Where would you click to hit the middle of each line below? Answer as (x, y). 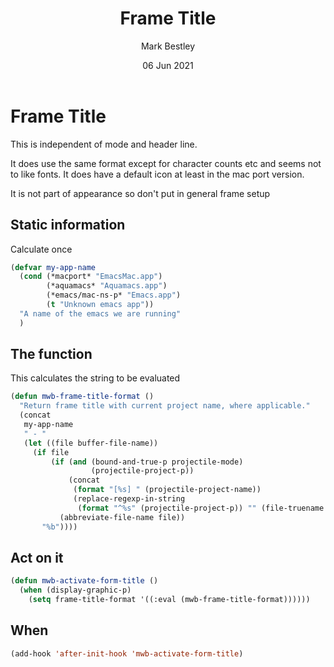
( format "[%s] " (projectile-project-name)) (167, 490)
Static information (68, 225)
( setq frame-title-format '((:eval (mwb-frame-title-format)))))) (169, 600)
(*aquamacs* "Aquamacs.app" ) (107, 286)
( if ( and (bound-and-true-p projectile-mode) (147, 462)
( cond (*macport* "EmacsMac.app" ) (91, 277)
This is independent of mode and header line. (104, 144)
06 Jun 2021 (168, 65)
